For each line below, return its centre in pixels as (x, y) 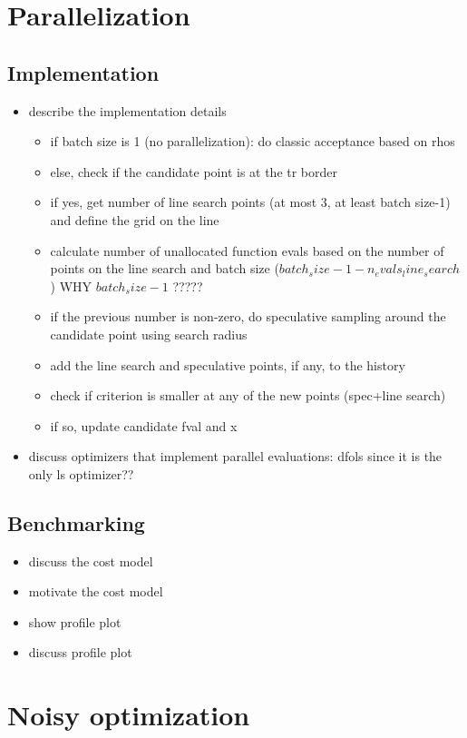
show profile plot (75, 621)
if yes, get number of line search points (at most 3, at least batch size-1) (250, 202)
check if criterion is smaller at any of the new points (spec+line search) (248, 395)
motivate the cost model (96, 591)
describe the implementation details (127, 110)
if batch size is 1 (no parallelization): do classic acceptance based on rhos (253, 141)
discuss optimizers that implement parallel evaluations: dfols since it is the (235, 456)
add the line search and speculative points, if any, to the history (228, 364)
